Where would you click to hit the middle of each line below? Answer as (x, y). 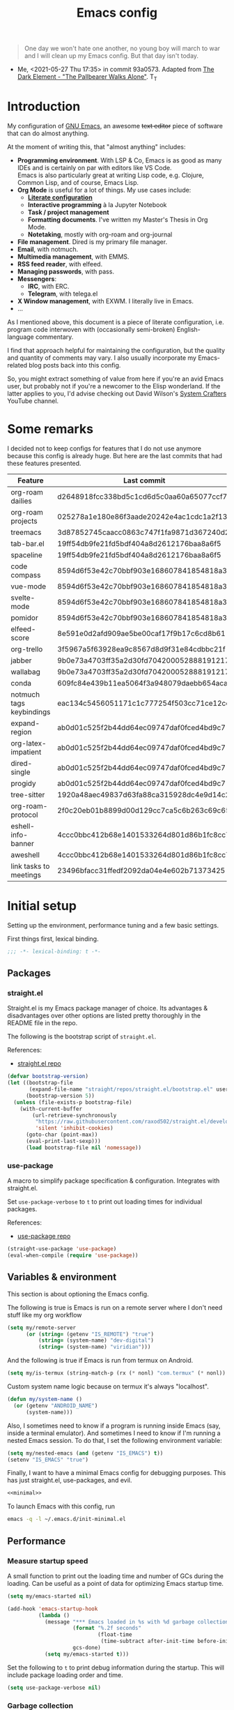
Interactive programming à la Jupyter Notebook (97, 204)
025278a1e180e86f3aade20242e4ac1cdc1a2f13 (142, 516)
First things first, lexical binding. (53, 939)
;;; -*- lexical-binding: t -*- (54, 951)
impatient (26, 752)
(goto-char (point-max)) (62, 1135)
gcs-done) (87, 1648)
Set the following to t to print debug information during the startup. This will (116, 1667)
